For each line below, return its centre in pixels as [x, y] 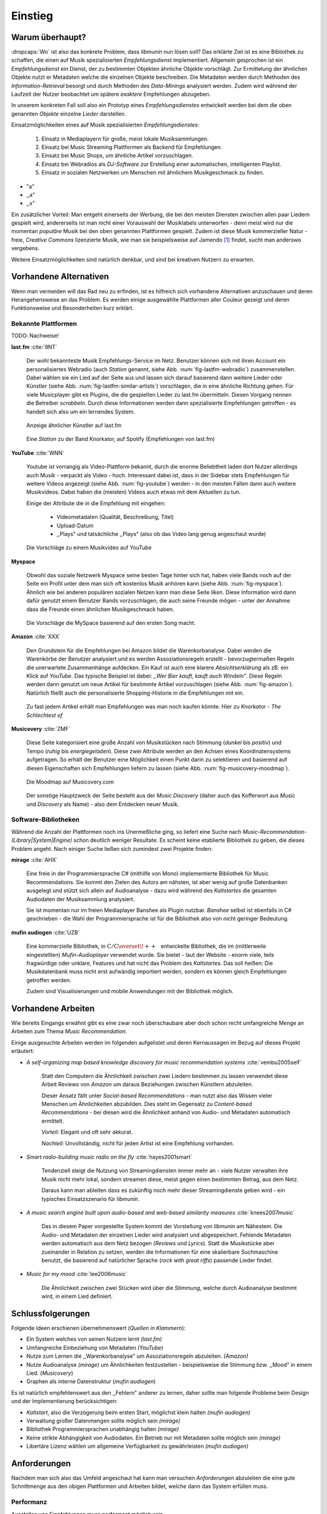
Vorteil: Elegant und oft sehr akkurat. [87, 1132]
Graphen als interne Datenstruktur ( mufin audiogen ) [91, 1381]
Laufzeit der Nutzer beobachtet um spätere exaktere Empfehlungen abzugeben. [111, 94]
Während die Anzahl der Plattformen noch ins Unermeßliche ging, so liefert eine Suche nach [126, 831]
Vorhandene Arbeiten [53, 1008]
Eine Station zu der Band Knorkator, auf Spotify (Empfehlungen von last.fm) [121, 439]
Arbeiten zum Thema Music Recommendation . [69, 1031]
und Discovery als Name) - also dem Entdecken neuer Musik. [103, 804]
